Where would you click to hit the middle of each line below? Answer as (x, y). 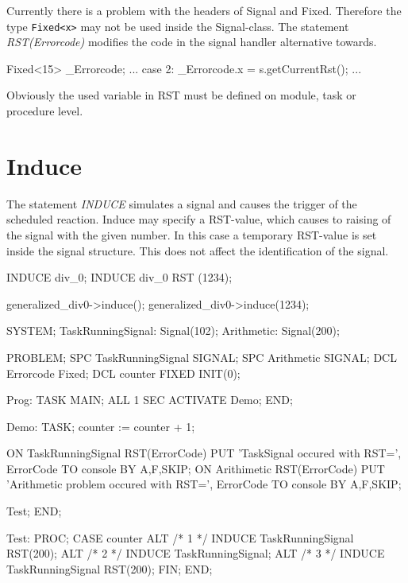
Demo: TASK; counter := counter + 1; (101, 426)
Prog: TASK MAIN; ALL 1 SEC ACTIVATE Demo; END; (150, 400)
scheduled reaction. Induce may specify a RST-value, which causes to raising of (199, 219)
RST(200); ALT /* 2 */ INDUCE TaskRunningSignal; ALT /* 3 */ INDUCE (196, 553)
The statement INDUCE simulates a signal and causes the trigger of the (182, 203)
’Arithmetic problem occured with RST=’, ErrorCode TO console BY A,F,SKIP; (204, 484)
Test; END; (34, 511)
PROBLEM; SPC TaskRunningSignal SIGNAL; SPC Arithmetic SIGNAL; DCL (202, 357)
